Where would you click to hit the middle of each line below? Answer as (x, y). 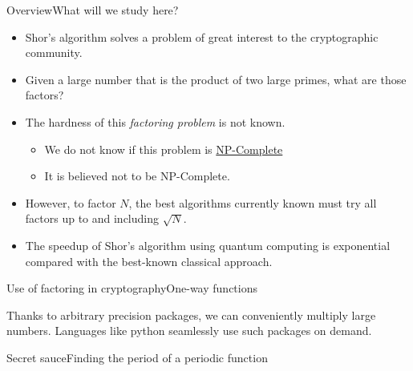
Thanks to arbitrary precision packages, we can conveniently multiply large (191, 315)
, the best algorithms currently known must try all (253, 202)
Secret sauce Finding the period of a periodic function (137, 357)
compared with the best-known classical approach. (149, 261)
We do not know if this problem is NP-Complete (164, 149)
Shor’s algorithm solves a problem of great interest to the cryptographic (202, 36)
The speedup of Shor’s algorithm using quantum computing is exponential (208, 245)
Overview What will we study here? (93, 10)
